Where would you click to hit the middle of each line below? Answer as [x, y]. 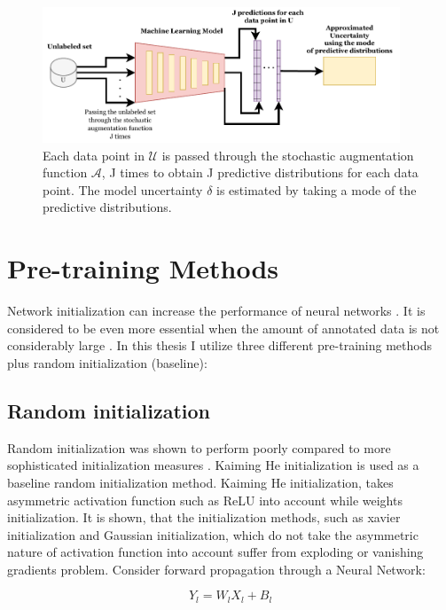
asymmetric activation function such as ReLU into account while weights [205, 500]
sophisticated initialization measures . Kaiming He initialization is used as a [213, 465]
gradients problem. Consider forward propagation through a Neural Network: [216, 569]
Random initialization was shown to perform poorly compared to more [199, 447]
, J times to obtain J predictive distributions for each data [260, 172]
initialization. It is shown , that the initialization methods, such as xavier [204, 517]
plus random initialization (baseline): [107, 362]
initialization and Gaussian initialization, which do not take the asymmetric [213, 534]
